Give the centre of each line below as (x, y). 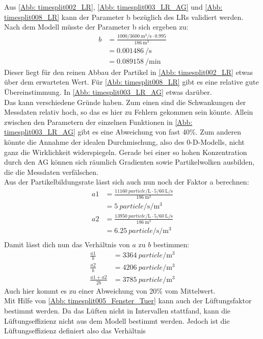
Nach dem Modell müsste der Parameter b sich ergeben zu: (96, 27)
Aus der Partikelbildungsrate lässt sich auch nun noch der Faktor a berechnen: (127, 182)
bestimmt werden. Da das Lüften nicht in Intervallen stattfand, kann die (117, 310)
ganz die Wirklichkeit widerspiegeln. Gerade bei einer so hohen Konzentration (126, 152)
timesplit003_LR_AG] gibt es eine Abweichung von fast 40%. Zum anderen (123, 132)
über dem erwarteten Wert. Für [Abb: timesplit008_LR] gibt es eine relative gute (131, 82)
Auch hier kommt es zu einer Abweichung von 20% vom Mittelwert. (110, 290)
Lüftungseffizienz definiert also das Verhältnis (75, 331)
